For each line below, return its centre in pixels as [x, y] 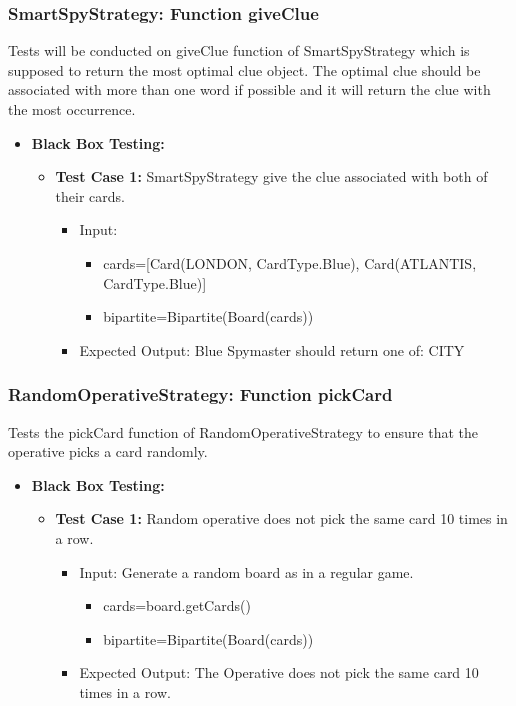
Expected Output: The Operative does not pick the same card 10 [279, 672]
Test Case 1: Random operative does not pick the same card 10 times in [281, 518]
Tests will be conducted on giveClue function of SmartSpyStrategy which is [239, 50]
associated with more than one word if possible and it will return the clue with [249, 89]
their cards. [90, 195]
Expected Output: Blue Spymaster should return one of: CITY [272, 349]
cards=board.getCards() [177, 605]
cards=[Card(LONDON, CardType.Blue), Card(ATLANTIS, [290, 262]
